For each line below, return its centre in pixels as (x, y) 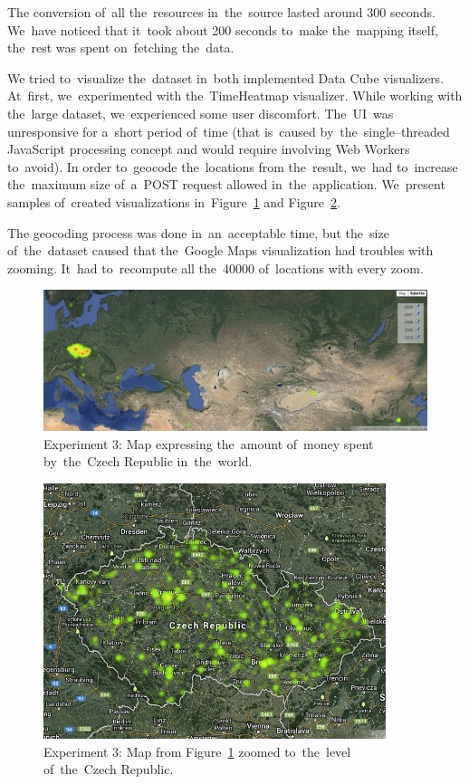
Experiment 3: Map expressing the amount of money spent (209, 443)
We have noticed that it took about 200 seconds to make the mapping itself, (223, 29)
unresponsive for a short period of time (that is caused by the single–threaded (229, 131)
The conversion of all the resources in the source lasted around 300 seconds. (221, 12)
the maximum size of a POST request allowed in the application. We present (226, 184)
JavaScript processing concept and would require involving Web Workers (209, 149)
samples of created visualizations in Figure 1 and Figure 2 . (174, 201)
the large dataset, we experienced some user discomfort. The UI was (201, 113)
